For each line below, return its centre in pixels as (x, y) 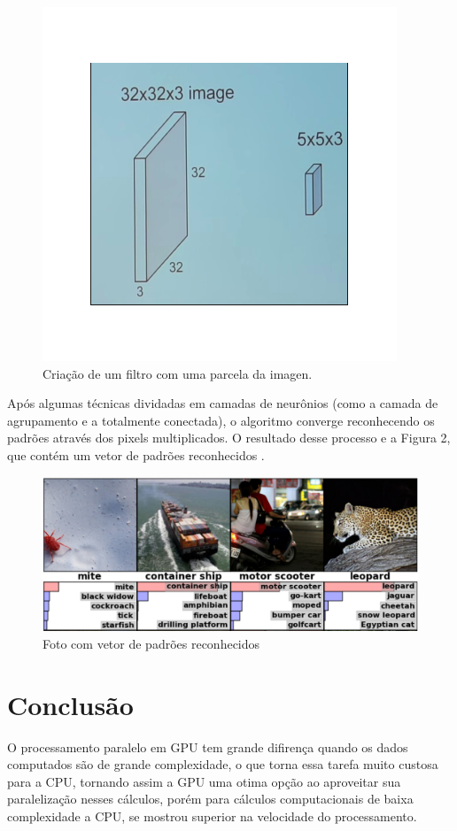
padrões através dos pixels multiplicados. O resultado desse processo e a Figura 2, (229, 438)
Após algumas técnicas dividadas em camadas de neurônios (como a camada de (223, 403)
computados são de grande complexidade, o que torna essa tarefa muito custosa (223, 764)
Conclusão (70, 704)
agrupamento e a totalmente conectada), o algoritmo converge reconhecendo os (221, 420)
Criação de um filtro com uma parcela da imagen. (178, 373)
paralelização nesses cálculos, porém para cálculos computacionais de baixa (210, 799)
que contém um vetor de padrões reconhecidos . (136, 454)
